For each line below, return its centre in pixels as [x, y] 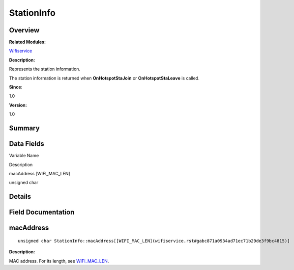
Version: [18, 105]
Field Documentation [42, 212]
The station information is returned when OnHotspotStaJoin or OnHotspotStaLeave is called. [104, 78]
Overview [24, 30]
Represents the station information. [45, 69]
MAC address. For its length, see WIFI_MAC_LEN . [59, 261]
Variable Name [24, 156]
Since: [16, 87]
